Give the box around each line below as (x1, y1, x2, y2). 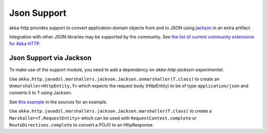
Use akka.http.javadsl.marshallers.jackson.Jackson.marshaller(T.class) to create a (9, 108, 212, 114)
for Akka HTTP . (9, 41, 41, 47)
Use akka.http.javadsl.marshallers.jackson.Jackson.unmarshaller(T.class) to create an (9, 76, 220, 82)
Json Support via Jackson (9, 54, 92, 62)
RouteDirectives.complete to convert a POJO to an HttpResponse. (9, 122, 154, 128)
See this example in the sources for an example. (9, 99, 108, 105)
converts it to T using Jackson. (9, 90, 72, 96)
